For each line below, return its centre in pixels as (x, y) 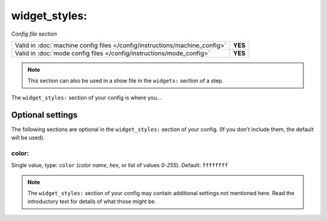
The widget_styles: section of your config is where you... (86, 97)
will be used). (28, 138)
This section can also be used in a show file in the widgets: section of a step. (125, 81)
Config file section (34, 34)
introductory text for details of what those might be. (92, 202)
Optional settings (45, 115)
